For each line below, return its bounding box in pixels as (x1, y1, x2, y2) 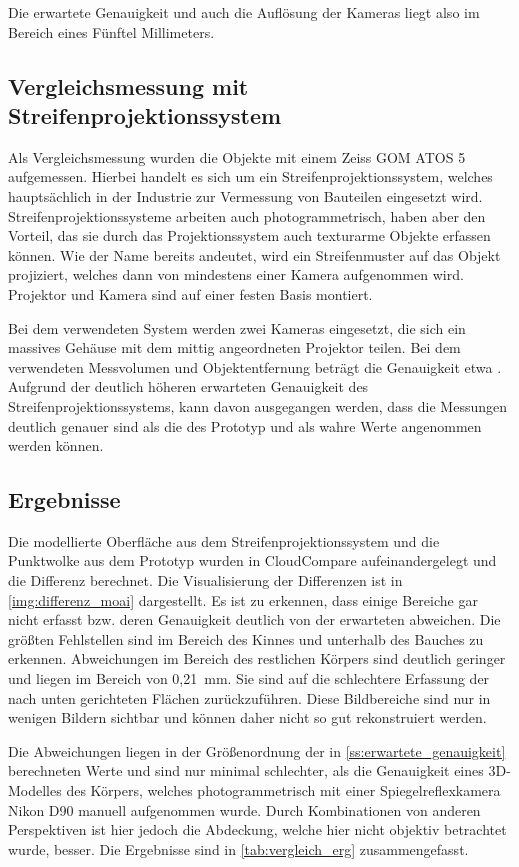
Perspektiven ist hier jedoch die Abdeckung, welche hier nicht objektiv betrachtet (8, 819, 507, 840)
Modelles (8, 780, 62, 801)
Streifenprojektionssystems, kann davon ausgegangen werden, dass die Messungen (8, 395, 507, 416)
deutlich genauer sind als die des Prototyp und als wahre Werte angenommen (8, 415, 482, 436)
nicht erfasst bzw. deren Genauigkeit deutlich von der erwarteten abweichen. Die (8, 609, 501, 630)
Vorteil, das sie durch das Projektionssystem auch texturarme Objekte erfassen (8, 225, 491, 246)
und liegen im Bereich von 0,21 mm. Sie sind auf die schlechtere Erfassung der (8, 668, 490, 689)
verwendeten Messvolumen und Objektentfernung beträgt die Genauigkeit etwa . (8, 356, 502, 377)
